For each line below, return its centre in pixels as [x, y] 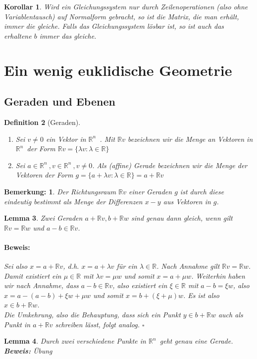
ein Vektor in [66, 139]
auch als [231, 315]
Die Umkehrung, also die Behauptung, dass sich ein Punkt [92, 315]
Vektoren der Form [44, 175]
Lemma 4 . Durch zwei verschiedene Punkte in [75, 341]
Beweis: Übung [28, 350]
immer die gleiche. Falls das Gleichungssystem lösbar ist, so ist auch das [114, 26]
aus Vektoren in [187, 201]
